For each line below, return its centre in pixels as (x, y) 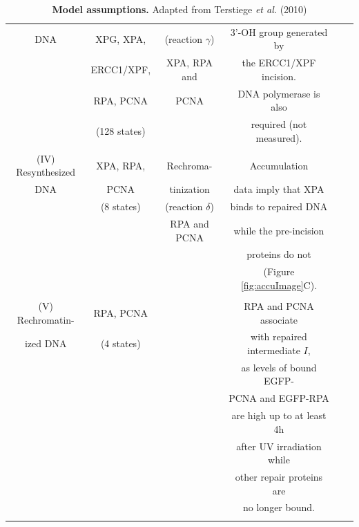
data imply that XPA (279, 189)
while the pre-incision (279, 230)
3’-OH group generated (279, 31)
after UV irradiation (279, 446)
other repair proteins (279, 476)
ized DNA (46, 343)
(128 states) (120, 130)
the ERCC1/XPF (279, 63)
